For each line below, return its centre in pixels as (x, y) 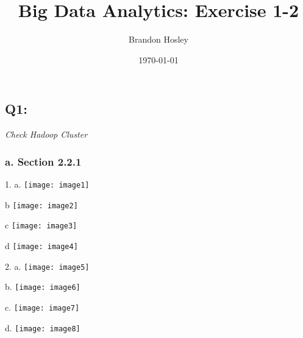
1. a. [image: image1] (47, 184)
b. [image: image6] (43, 287)
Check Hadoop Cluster (46, 134)
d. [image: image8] (43, 327)
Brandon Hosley (159, 39)
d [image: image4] (41, 245)
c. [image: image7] (42, 307)
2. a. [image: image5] (47, 266)
